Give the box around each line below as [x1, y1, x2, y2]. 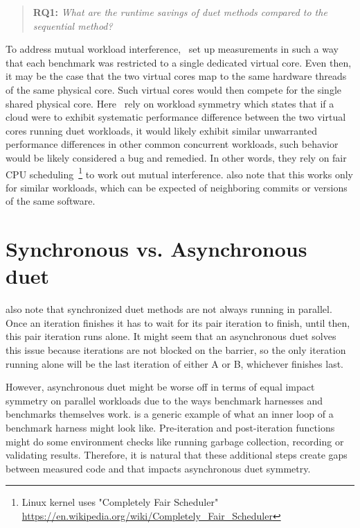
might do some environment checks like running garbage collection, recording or [6, 434, 344, 448]
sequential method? [33, 18, 113, 33]
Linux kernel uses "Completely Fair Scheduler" [21, 495, 219, 509]
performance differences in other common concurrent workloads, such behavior [6, 137, 339, 151]
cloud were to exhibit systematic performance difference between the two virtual [6, 110, 346, 124]
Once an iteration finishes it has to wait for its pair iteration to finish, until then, [6, 315, 350, 330]
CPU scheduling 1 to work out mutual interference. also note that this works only [6, 164, 353, 181]
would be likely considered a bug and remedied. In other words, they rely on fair [6, 150, 347, 164]
